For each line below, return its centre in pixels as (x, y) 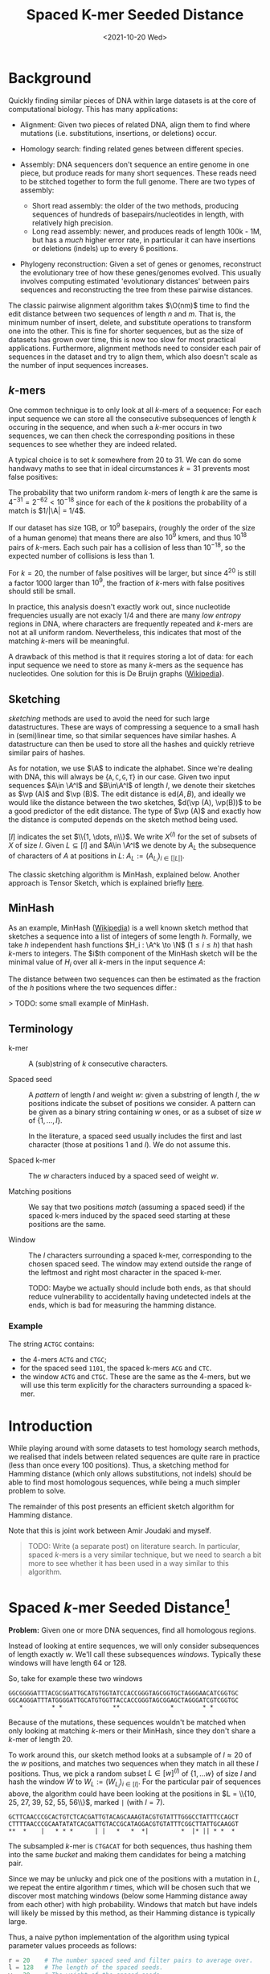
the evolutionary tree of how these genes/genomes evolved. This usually (140, 272)
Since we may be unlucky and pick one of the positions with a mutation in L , (134, 1878)
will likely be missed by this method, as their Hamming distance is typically (132, 1913)
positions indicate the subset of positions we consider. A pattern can (142, 1104)
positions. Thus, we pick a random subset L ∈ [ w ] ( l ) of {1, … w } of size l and (133, 1773)
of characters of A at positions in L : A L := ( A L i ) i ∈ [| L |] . (96, 857)
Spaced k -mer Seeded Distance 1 (119, 1606)
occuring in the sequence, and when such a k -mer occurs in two (115, 427)
